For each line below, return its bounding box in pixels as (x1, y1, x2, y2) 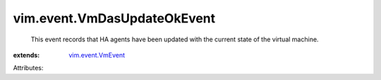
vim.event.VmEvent (68, 51, 126, 59)
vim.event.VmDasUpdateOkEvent (13, 11, 216, 26)
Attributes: (13, 64, 44, 72)
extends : (13, 51, 40, 59)
